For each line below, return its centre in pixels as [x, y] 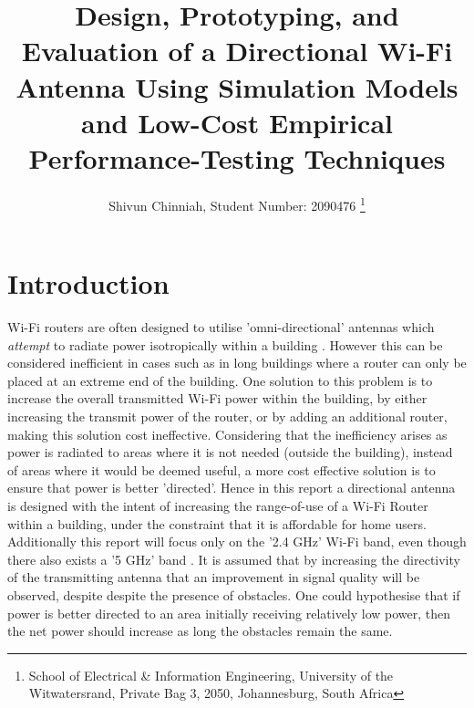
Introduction [88, 283]
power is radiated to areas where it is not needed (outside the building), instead [230, 452]
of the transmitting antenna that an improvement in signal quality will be [214, 577]
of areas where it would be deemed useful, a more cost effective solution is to [222, 469]
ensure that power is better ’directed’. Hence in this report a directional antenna [232, 488]
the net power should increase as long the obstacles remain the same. [200, 631]
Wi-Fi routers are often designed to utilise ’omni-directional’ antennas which [221, 327]
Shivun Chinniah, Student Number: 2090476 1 [237, 203]
